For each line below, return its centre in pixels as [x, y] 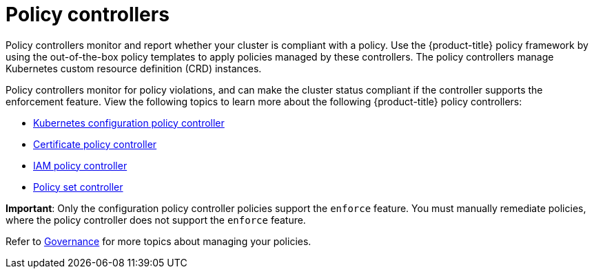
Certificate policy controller [95, 144]
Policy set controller [78, 187]
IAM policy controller [80, 165]
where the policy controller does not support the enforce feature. [156, 220]
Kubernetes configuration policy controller [129, 123]
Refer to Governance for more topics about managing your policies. [158, 241]
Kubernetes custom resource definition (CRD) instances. [134, 68]
